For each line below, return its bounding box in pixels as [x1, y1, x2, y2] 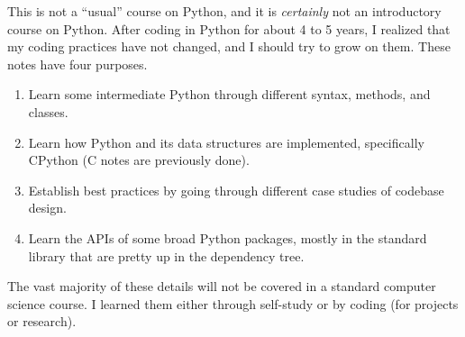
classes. [28, 102, 68, 121]
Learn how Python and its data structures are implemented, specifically [28, 132, 424, 151]
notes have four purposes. [7, 54, 148, 73]
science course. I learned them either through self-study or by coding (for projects [7, 294, 459, 313]
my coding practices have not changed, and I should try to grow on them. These [7, 37, 451, 56]
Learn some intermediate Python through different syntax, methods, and [28, 85, 431, 104]
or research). [7, 312, 77, 331]
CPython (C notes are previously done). [28, 150, 250, 169]
